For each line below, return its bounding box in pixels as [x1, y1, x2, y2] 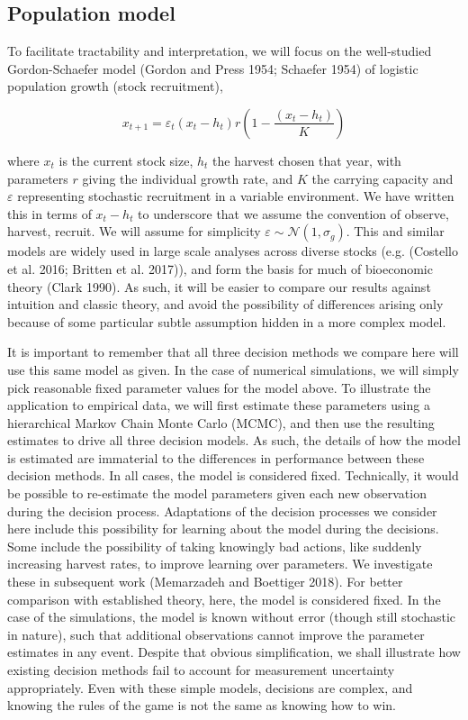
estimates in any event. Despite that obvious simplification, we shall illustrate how [7, 643, 461, 661]
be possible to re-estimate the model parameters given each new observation [7, 484, 427, 503]
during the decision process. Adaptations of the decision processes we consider [7, 501, 437, 520]
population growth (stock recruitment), [7, 77, 223, 96]
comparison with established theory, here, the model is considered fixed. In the [7, 589, 441, 608]
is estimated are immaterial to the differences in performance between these [7, 448, 425, 467]
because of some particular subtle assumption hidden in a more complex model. [7, 312, 446, 331]
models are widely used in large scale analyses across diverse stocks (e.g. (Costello [7, 242, 459, 260]
